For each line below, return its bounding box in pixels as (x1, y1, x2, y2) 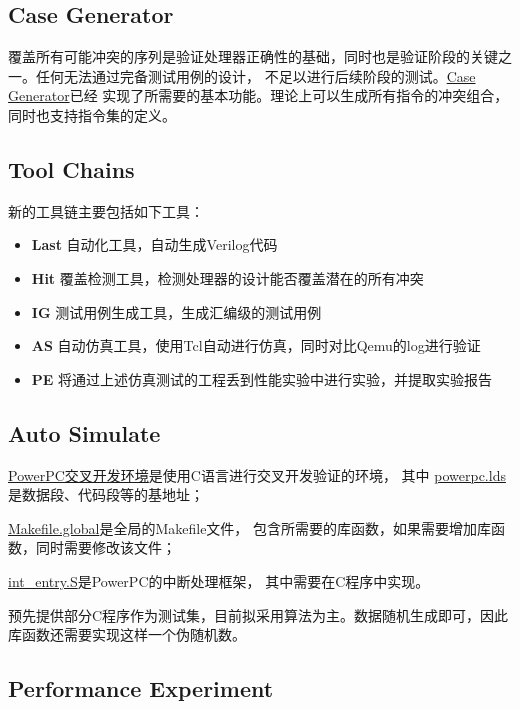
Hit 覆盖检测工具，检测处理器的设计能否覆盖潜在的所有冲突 (31, 267, 424, 288)
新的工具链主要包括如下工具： (8, 200, 204, 221)
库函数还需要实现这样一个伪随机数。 (8, 624, 246, 645)
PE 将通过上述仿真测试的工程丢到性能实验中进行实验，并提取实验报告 (31, 368, 493, 389)
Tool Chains (8, 153, 135, 184)
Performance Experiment (8, 673, 274, 704)
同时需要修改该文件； (35, 537, 176, 558)
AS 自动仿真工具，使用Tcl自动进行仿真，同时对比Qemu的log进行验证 (31, 335, 481, 356)
